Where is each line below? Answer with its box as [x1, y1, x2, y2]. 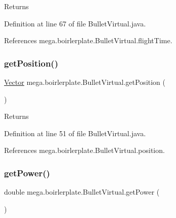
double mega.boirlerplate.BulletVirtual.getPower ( [4, 186, 160, 197]
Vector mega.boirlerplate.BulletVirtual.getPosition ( [4, 77, 166, 87]
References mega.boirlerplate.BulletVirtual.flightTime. [4, 35, 172, 46]
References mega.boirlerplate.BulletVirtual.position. [4, 145, 165, 155]
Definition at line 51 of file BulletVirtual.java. [4, 128, 146, 138]
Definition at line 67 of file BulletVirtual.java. [4, 18, 146, 28]
